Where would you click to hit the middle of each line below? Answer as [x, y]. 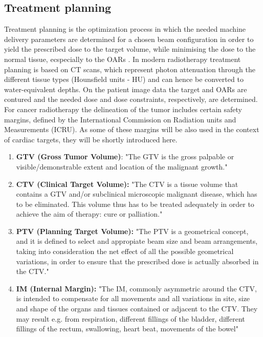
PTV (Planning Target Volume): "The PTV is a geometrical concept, [132, 231]
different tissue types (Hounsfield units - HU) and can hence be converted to [124, 79]
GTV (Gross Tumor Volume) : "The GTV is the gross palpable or [125, 156]
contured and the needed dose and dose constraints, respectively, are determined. [131, 99]
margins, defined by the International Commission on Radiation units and [120, 119]
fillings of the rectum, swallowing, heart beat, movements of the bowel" [127, 329]
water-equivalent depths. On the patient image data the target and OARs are [126, 89]
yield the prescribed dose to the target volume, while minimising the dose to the [130, 49]
